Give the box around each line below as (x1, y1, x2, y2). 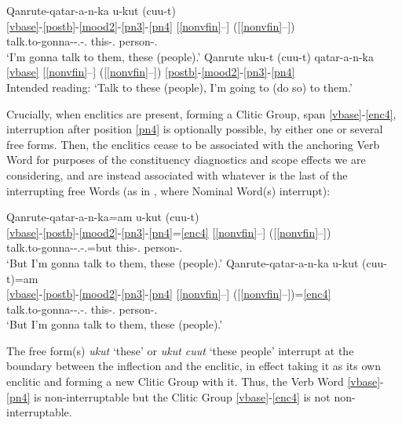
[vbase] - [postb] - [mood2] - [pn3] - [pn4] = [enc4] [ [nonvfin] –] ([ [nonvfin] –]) (6, 223, 331, 240)
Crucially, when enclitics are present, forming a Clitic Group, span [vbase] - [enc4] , (6, 105, 397, 122)
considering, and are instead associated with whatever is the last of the (6, 166, 348, 183)
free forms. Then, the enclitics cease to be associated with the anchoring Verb (6, 136, 380, 152)
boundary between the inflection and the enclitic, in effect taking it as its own (6, 358, 381, 374)
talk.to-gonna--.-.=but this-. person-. (6, 239, 183, 256)
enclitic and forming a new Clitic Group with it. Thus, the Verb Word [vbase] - (6, 373, 384, 390)
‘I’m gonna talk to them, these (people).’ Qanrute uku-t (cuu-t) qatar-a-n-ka (6, 48, 375, 64)
